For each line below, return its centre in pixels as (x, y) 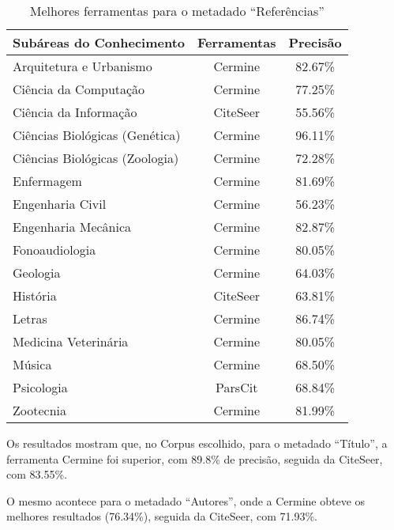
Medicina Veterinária (71, 341)
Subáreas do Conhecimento (99, 42)
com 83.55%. (37, 474)
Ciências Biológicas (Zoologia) (96, 158)
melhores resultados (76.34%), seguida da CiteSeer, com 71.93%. (162, 516)
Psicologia (40, 387)
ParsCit (237, 387)
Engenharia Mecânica (72, 227)
